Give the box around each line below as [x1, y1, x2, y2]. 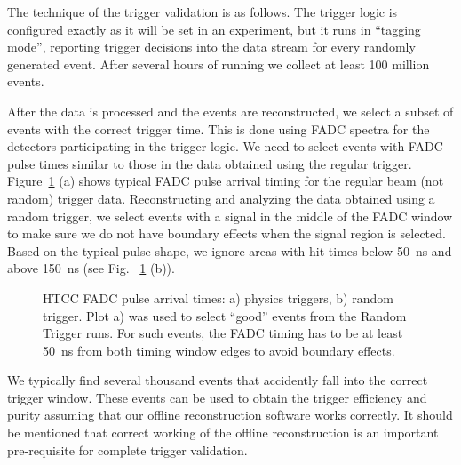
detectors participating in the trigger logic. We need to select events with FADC [7, 137, 443, 156]
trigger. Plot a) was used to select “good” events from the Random [43, 306, 407, 325]
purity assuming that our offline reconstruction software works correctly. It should [7, 405, 453, 424]
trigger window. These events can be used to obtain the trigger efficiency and [7, 388, 427, 406]
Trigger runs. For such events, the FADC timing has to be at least [43, 324, 403, 342]
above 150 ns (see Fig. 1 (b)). [7, 259, 175, 277]
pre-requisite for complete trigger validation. [7, 440, 248, 459]
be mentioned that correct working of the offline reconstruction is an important [7, 423, 439, 442]
